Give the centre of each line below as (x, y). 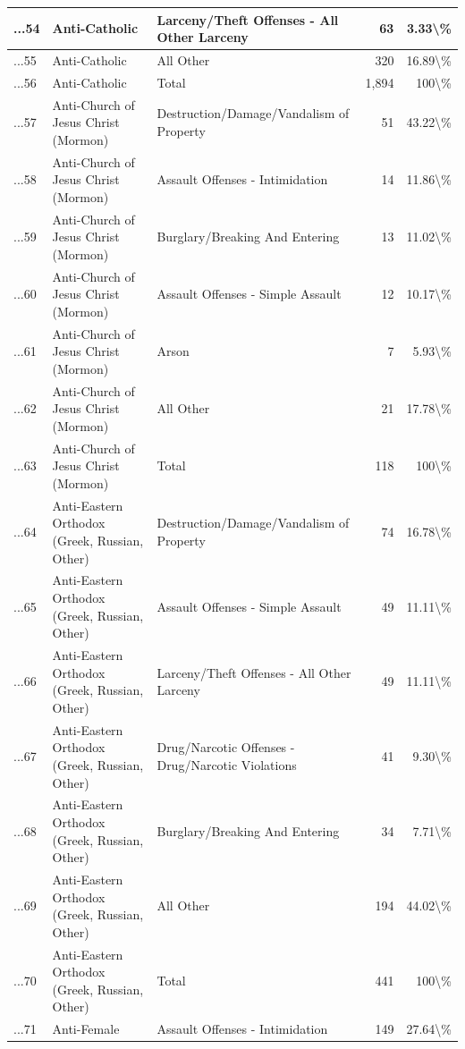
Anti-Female (86, 1029)
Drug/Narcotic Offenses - (226, 747)
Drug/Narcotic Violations (227, 764)
